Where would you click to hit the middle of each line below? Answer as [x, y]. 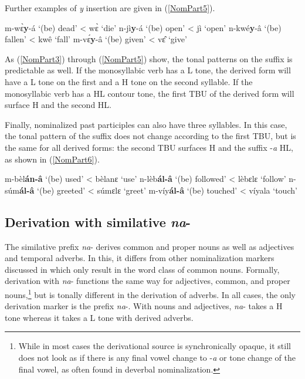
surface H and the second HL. [58, 105]
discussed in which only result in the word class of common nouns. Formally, [142, 269]
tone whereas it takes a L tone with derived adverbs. [99, 317]
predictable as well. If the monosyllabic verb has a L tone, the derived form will [148, 70]
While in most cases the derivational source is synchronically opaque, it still [155, 346]
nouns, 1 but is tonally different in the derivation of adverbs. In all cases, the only [150, 293]
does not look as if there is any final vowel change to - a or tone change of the [157, 357]
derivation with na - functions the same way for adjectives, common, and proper [148, 281]
